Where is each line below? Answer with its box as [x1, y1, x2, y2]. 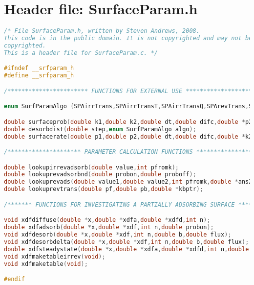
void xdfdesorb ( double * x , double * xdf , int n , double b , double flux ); [4, 231, 232, 238]
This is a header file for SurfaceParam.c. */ [4, 49, 158, 56]
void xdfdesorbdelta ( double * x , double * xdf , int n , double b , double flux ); [4, 238, 249, 245]
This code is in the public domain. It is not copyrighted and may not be [4, 35, 253, 42]
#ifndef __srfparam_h [4, 65, 74, 72]
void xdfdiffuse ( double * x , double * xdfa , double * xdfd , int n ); [4, 216, 211, 224]
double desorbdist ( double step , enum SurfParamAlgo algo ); [4, 125, 196, 133]
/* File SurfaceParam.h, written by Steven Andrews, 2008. [4, 27, 200, 35]
